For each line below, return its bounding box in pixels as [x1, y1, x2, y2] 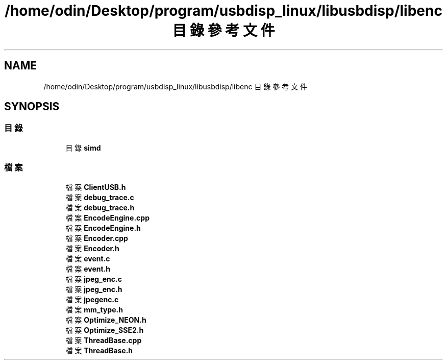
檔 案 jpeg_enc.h [65, 284, 122, 294]
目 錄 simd [65, 143, 101, 152]
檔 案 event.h [65, 264, 111, 273]
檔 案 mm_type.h [65, 305, 123, 314]
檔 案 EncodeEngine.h [65, 223, 141, 232]
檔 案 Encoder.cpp [65, 233, 128, 242]
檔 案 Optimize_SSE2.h [65, 325, 144, 334]
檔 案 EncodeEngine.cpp [65, 213, 150, 222]
